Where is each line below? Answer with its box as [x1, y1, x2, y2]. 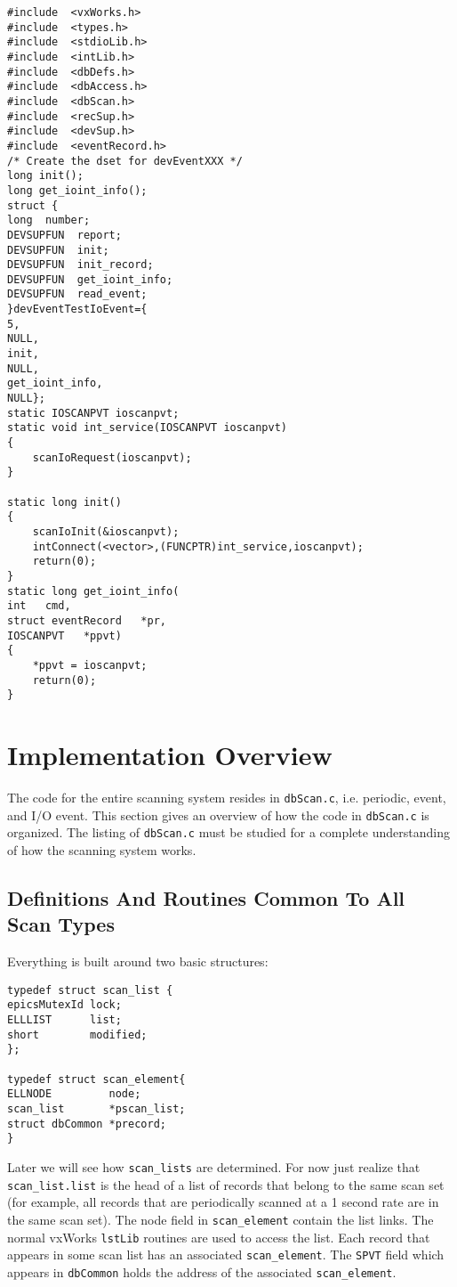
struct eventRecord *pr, [7, 614, 166, 627]
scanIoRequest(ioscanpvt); [32, 451, 192, 464]
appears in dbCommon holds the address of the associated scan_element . [7, 1262, 397, 1281]
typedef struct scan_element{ [7, 1072, 186, 1086]
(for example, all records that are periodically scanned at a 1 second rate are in [7, 1193, 439, 1211]
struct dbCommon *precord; [7, 1117, 166, 1130]
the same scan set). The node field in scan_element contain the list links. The [7, 1210, 434, 1228]
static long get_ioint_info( [7, 584, 180, 598]
